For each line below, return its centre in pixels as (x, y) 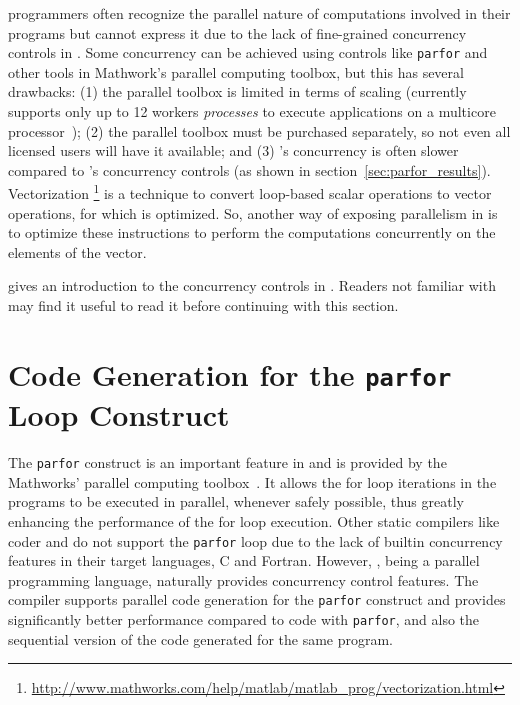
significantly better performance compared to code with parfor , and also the (244, 619)
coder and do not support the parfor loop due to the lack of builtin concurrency (255, 540)
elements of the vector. (77, 251)
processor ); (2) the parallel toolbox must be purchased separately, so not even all (259, 130)
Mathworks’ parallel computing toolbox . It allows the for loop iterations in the (252, 481)
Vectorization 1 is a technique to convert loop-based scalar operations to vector (250, 192)
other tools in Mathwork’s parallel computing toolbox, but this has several (236, 71)
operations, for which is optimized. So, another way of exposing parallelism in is (253, 212)
